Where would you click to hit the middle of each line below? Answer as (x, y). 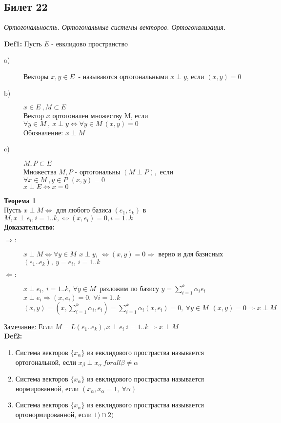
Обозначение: (43, 132)
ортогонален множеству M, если (100, 116)
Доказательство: (30, 226)
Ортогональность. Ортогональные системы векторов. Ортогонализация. (115, 27)
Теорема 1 (20, 200)
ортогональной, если (46, 362)
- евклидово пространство (90, 43)
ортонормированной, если (54, 414)
